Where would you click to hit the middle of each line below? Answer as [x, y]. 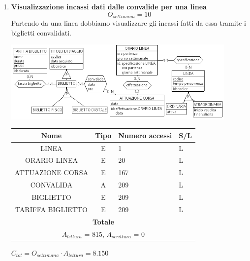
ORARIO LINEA [51, 160]
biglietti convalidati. [41, 32]
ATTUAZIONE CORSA [51, 172]
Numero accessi [145, 135]
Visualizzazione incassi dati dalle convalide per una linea [109, 6]
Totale [103, 221]
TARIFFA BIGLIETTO [51, 209]
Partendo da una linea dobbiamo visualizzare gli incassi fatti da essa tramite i [128, 23]
